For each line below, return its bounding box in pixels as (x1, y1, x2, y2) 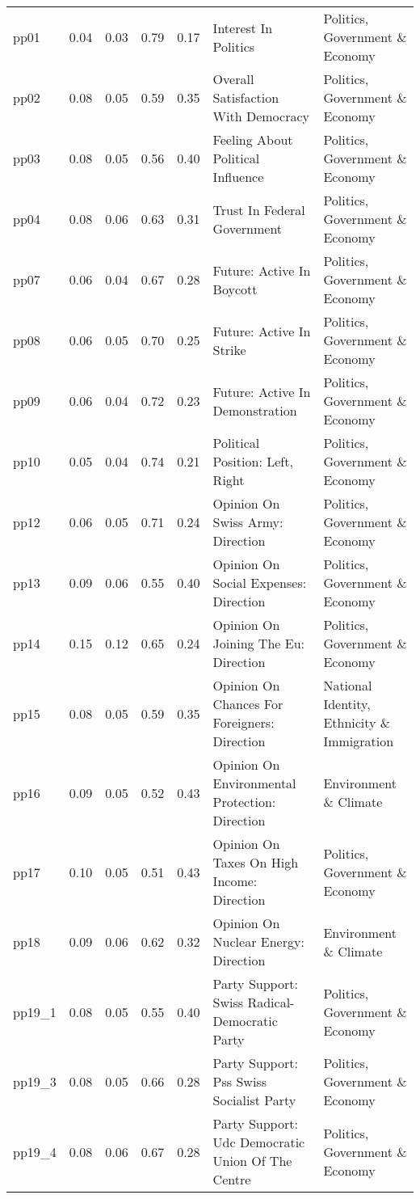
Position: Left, (212, 452, 293, 471)
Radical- (247, 993, 295, 1011)
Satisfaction (212, 88, 279, 107)
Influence (212, 167, 264, 186)
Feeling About (212, 130, 293, 149)
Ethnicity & (323, 713, 391, 732)
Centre (212, 1170, 251, 1188)
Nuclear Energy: (212, 932, 304, 951)
